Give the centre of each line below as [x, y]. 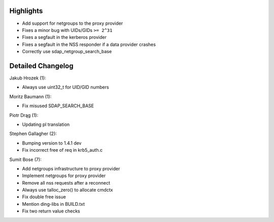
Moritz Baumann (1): [30, 97]
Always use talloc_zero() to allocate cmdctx [67, 190]
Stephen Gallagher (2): [33, 134]
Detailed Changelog [41, 66]
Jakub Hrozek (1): [28, 78]
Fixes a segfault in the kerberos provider [64, 37]
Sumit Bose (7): [25, 159]
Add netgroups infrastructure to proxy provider [71, 168]
